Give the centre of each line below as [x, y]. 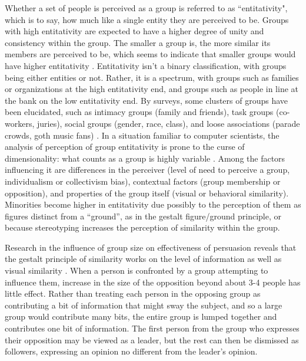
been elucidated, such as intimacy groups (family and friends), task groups [139, 112]
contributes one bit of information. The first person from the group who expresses [152, 328]
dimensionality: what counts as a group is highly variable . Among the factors [145, 158]
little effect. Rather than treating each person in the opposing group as [133, 293]
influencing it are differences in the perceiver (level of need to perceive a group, [147, 170]
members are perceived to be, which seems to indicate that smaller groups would [150, 54]
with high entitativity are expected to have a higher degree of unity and [134, 31]
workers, [20, 123]
